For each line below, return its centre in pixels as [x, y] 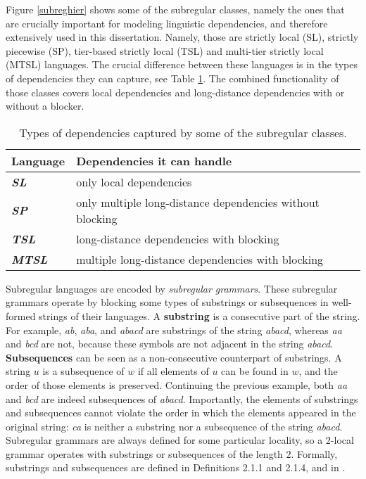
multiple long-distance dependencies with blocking [200, 259]
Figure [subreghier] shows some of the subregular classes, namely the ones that [175, 9]
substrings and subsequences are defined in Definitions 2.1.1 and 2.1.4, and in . [176, 467]
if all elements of [173, 371]
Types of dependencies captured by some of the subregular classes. [183, 132]
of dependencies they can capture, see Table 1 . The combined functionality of [172, 78]
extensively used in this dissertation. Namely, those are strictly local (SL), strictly [182, 37]
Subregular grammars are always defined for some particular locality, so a [164, 440]
